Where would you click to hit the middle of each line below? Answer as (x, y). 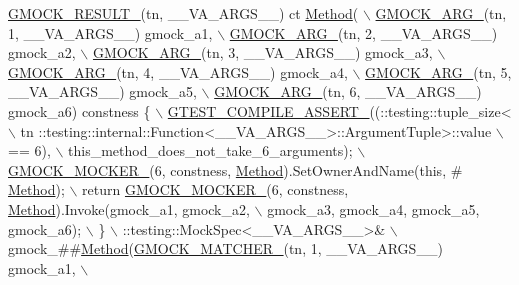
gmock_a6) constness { (79, 110)
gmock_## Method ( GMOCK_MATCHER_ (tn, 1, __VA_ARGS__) (225, 248)
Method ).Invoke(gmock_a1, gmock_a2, (129, 208)
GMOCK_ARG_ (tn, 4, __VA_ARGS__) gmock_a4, (178, 71)
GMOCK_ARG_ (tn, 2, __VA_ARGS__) (363, 32)
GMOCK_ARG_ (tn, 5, (438, 71)
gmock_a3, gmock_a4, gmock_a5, (373, 208)
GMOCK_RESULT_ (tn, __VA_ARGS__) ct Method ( (183, 13)
